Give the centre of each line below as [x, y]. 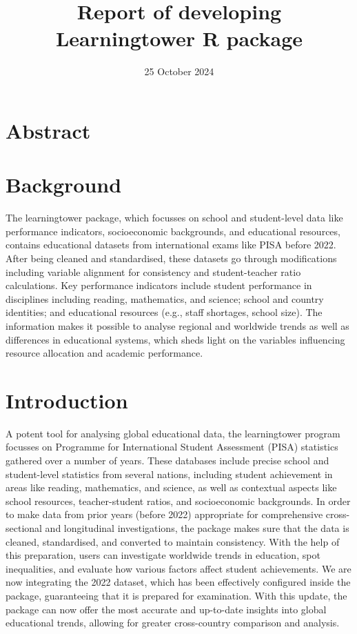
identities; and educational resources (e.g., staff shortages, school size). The [164, 312]
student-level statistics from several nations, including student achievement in [169, 474]
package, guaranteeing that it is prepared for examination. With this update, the [176, 595]
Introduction [67, 400]
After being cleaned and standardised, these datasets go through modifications [171, 258]
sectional [24, 528]
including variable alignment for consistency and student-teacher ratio [153, 271]
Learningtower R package [179, 38]
